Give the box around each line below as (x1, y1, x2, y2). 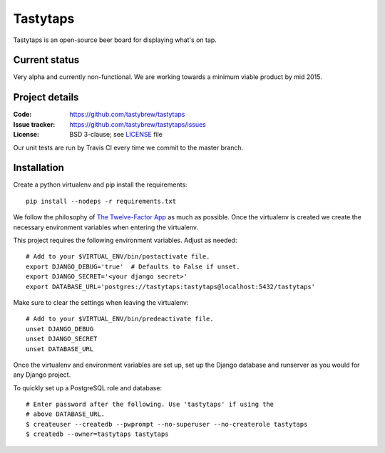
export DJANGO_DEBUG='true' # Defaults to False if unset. (26, 262, 240, 271)
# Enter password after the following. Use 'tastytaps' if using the (26, 400, 274, 409)
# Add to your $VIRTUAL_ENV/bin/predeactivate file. (26, 315, 214, 323)
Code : (13, 110, 32, 119)
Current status (13, 54, 80, 66)
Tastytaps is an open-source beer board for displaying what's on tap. (13, 36, 217, 44)
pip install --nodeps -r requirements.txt (26, 197, 177, 205)
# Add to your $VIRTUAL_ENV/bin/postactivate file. (26, 253, 210, 261)
